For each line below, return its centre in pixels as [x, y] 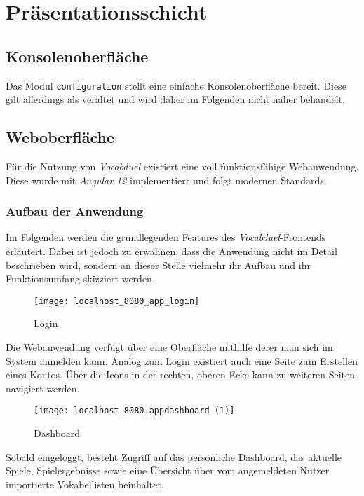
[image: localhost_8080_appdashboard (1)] [134, 411]
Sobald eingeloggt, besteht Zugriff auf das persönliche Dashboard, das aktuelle [174, 456]
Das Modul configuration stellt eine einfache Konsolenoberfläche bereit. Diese [176, 85]
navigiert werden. [43, 388]
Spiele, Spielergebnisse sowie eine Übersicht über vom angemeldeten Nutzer [168, 470]
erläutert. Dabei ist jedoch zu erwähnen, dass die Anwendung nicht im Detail [171, 251]
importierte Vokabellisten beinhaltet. [85, 484]
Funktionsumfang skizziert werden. [80, 278]
